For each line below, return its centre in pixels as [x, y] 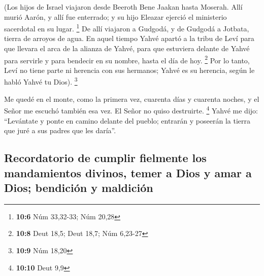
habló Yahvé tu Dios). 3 [41, 81]
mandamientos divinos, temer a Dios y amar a [128, 172]
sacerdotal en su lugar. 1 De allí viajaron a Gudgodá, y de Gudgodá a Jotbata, [127, 28]
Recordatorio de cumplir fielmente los [105, 158]
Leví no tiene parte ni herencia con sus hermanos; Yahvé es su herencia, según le [129, 70]
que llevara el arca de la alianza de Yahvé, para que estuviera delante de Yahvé [127, 48]
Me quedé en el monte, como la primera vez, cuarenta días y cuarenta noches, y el [132, 98]
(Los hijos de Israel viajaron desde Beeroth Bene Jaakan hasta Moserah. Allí [123, 7]
